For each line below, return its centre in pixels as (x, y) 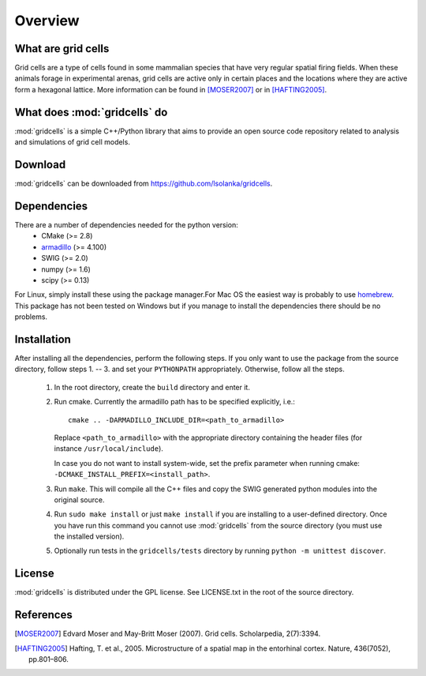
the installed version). (89, 536)
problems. (31, 317)
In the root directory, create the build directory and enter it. (152, 387)
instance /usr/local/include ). (108, 449)
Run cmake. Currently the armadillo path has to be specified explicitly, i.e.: (175, 402)
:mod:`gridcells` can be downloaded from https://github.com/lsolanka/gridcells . (144, 184)
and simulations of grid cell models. (72, 142)
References (43, 615)
